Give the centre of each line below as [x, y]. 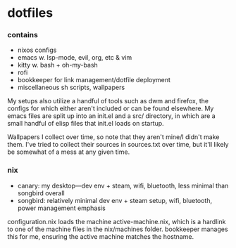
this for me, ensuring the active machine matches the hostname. [101, 236]
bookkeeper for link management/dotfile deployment [94, 80]
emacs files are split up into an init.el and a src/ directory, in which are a [112, 116]
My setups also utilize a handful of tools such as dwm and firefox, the [108, 101]
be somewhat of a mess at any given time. [69, 152]
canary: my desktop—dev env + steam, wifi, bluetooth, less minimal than [123, 185]
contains [23, 35]
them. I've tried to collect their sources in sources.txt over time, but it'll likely [118, 145]
